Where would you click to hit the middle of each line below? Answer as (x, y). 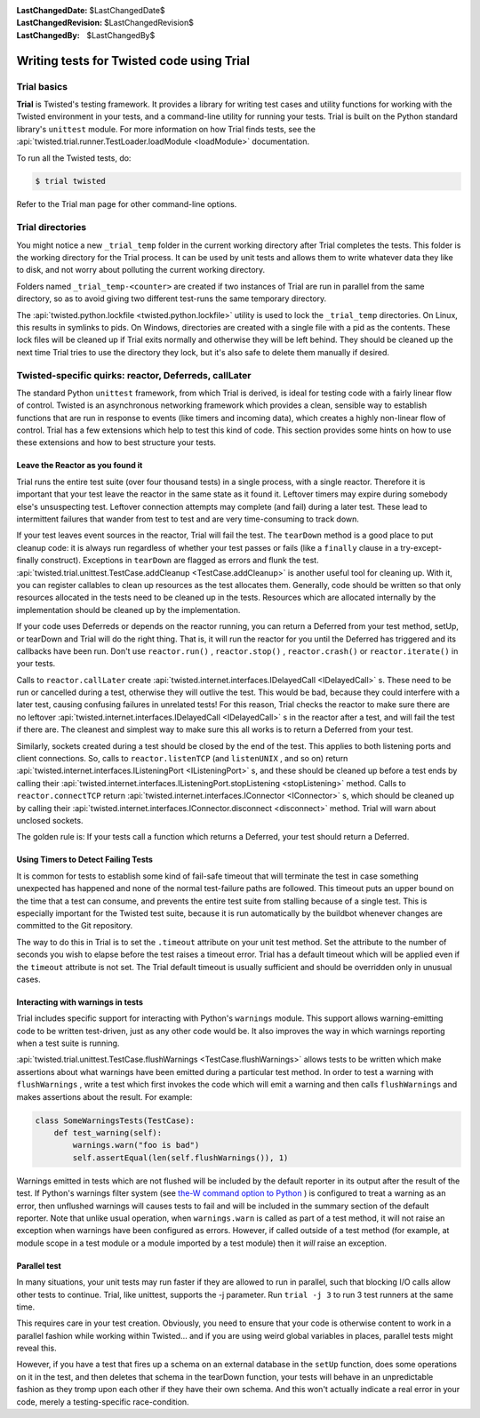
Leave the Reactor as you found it (80, 466)
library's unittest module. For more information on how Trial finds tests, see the (166, 129)
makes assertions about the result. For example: (104, 1096)
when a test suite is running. (68, 1043)
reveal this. (36, 1348)
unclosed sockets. (50, 820)
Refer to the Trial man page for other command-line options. (127, 204)
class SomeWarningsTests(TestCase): (115, 1120)
